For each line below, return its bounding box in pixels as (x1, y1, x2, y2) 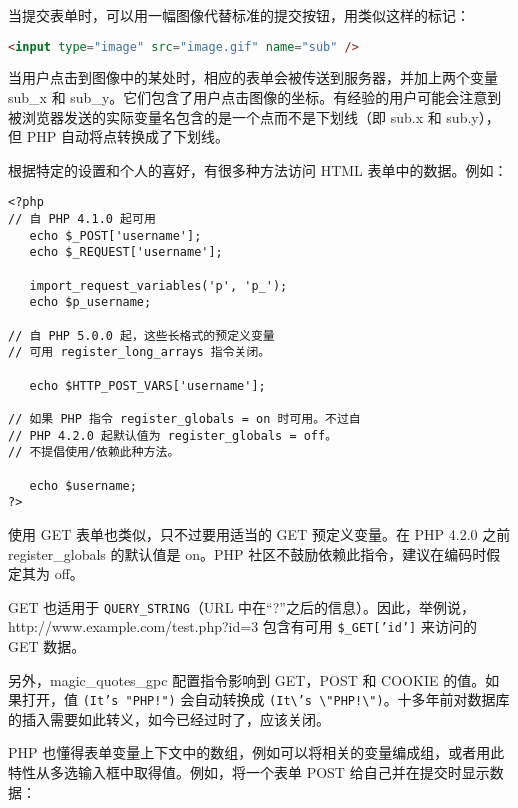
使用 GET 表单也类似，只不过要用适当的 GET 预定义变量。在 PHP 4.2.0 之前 (8, 523, 511, 544)
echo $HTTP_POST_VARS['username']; (29, 378, 266, 393)
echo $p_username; (29, 295, 152, 310)
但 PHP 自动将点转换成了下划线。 (8, 126, 229, 147)
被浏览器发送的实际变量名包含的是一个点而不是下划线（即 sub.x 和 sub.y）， (8, 106, 500, 127)
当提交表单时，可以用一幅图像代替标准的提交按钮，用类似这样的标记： (8, 5, 470, 25)
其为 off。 (21, 563, 84, 584)
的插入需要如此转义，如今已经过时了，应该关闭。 (8, 708, 330, 729)
